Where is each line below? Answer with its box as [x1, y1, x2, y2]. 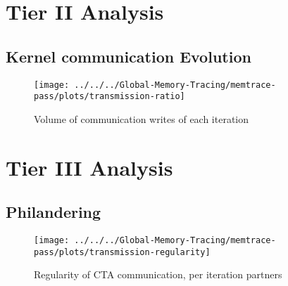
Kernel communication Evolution [6, 45, 251, 67]
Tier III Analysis [6, 152, 173, 181]
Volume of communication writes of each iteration [34, 111, 249, 126]
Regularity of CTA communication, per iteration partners [34, 267, 282, 282]
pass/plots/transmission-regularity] [34, 247, 211, 257]
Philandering [6, 201, 101, 223]
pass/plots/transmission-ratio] [34, 91, 185, 102]
